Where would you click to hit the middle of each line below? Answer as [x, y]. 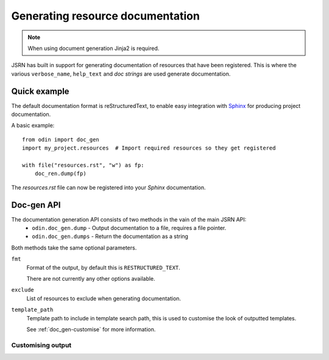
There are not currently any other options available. [91, 279]
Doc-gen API [36, 205]
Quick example [40, 91]
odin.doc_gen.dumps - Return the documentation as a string [110, 236]
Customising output [41, 345]
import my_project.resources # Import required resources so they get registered [149, 148]
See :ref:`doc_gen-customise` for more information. [91, 329]
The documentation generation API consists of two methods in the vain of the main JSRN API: [129, 219]
